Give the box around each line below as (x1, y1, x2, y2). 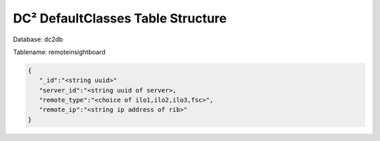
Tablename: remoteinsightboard (13, 48, 106, 56)
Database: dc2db (13, 35, 63, 43)
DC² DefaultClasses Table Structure (13, 11, 227, 26)
